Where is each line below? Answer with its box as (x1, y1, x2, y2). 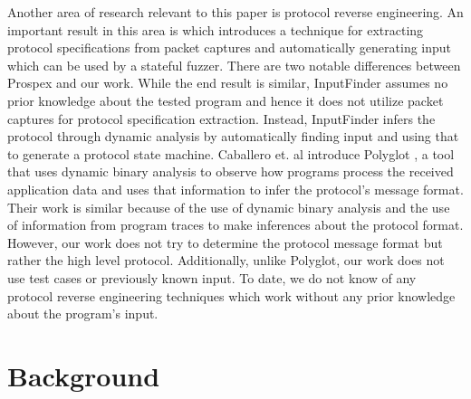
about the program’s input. (7, 304, 159, 323)
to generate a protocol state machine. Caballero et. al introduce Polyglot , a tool (7, 144, 455, 163)
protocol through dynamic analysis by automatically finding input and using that (7, 127, 459, 146)
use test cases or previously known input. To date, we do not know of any (7, 268, 417, 287)
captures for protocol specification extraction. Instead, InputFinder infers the (7, 109, 436, 128)
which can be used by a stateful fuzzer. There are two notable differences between (7, 55, 461, 74)
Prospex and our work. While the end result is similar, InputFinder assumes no (7, 73, 448, 92)
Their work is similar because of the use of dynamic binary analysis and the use (7, 197, 450, 216)
